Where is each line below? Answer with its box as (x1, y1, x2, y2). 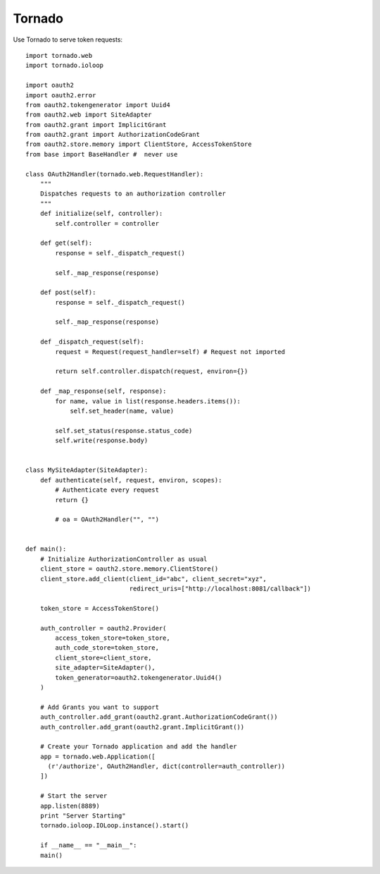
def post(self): (39, 289, 96, 296)
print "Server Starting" (39, 812, 126, 820)
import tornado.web (25, 51, 93, 59)
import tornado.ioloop (25, 61, 104, 70)
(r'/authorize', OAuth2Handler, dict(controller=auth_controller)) (47, 763, 286, 770)
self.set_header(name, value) (70, 407, 175, 415)
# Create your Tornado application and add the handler (39, 743, 237, 751)
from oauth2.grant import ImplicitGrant (25, 121, 167, 128)
